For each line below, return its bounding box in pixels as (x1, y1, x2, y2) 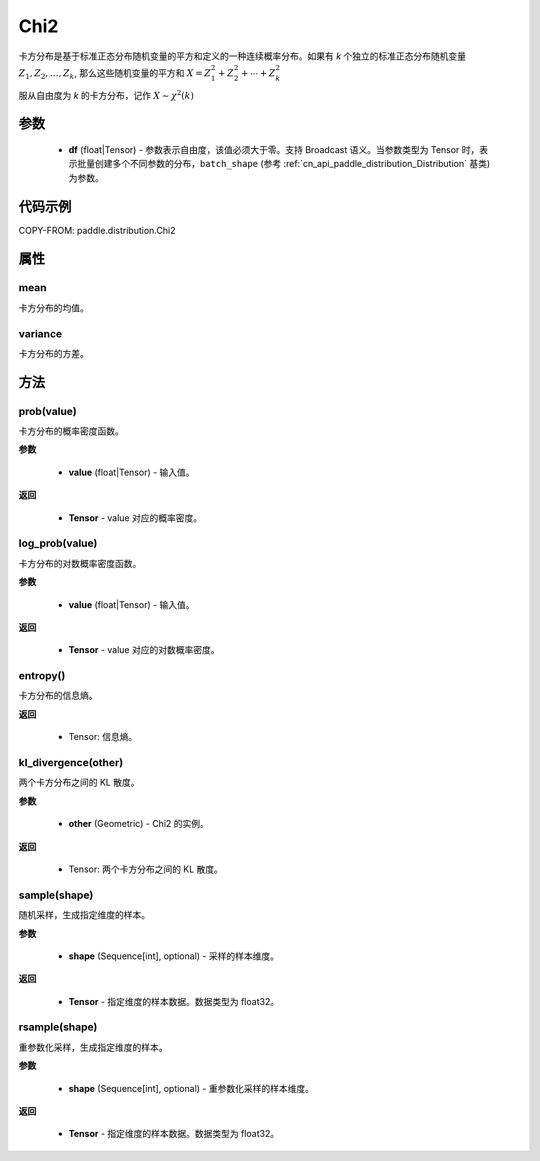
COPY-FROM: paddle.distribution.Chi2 (18, 224, 176, 236)
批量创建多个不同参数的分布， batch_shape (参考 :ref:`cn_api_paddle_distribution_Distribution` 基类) (76, 158, 491, 170)
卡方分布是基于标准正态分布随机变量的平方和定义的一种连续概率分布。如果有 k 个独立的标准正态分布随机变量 (18, 50, 467, 62)
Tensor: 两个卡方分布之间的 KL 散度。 (68, 863, 224, 875)
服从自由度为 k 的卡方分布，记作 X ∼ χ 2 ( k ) (18, 88, 195, 101)
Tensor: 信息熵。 (68, 731, 138, 743)
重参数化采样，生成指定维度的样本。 (18, 1041, 168, 1053)
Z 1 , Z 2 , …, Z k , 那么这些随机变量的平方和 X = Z (18, 66, 212, 81)
